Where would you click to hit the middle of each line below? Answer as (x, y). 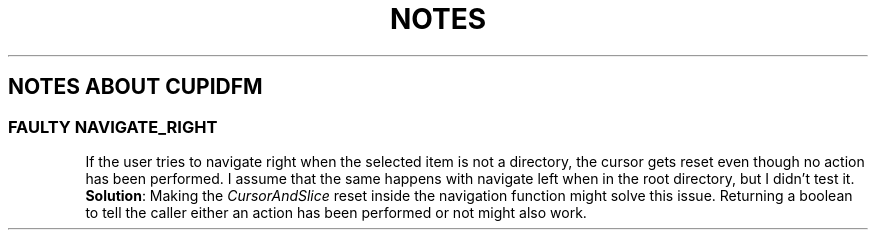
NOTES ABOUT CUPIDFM (135, 87)
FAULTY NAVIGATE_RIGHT (113, 126)
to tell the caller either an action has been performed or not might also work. (336, 212)
